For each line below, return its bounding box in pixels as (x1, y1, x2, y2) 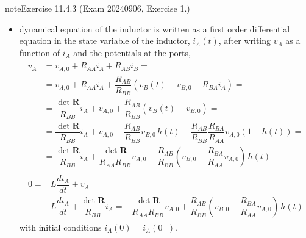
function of (19, 46, 60, 59)
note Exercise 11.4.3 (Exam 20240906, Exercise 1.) (5, 2, 190, 14)
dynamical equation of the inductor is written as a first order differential (19, 22, 290, 35)
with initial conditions (19, 220, 102, 233)
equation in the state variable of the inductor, (19, 34, 190, 47)
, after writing (218, 34, 271, 47)
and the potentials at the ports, (73, 46, 191, 59)
